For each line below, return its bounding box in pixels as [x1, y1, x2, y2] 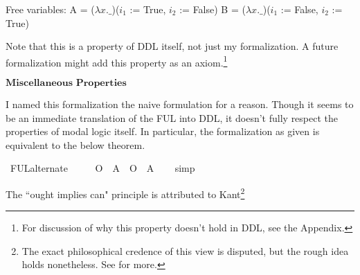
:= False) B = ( [179, 2, 246, 16]
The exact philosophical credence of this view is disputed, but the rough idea [21, 243, 349, 258]
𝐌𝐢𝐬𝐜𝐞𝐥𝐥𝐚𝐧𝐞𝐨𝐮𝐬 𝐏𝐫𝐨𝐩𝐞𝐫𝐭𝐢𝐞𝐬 [6, 78, 127, 89]
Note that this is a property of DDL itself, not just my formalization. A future [6, 39, 339, 53]
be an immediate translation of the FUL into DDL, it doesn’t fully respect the [6, 110, 339, 125]
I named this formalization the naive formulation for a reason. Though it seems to [6, 97, 354, 112]
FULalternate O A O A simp [10, 161, 195, 175]
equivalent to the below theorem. [6, 137, 145, 152]
